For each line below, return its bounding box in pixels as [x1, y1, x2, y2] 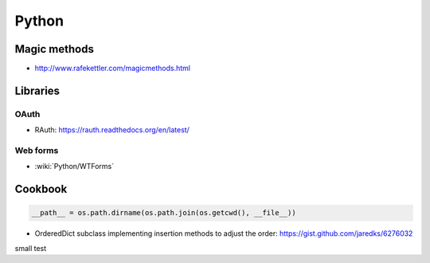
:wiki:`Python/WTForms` [34, 162, 115, 171]
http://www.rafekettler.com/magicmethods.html [34, 64, 191, 73]
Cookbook [14, 183, 68, 196]
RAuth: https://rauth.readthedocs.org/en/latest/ [34, 125, 190, 135]
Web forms [14, 144, 59, 155]
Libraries [14, 84, 60, 97]
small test [14, 243, 47, 253]
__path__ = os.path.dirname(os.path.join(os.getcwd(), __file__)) [31, 208, 296, 218]
